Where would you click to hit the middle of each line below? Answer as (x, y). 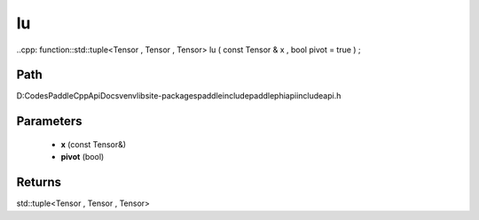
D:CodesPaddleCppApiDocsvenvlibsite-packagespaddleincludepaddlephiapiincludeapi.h (179, 96)
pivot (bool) (82, 157)
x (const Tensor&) (94, 144)
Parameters (49, 121)
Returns (39, 182)
